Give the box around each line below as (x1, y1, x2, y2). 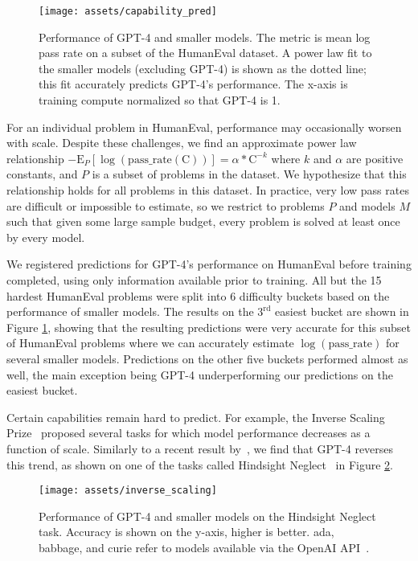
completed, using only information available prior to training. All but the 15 (6, 271, 382, 288)
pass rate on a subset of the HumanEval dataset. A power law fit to (39, 44, 372, 61)
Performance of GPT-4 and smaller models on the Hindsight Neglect (39, 507, 376, 524)
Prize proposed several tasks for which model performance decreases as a (6, 424, 371, 441)
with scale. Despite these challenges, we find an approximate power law (6, 134, 357, 151)
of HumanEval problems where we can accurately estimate (6, 334, 294, 351)
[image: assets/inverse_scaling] (39, 485, 217, 497)
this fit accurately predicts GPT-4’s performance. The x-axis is (39, 76, 348, 92)
